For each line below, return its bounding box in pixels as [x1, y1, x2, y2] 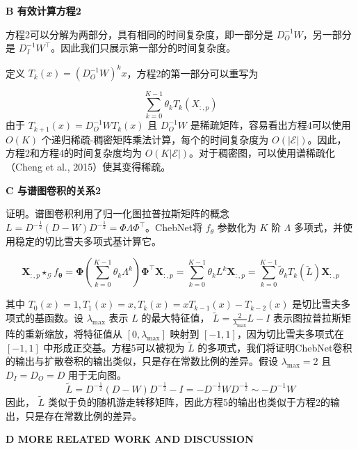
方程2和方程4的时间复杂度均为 [6, 145, 142, 160]
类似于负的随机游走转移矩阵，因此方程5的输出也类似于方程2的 [47, 395, 330, 409]
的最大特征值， [141, 310, 210, 325]
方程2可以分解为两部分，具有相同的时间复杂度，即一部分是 [6, 26, 273, 41]
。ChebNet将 [145, 220, 203, 235]
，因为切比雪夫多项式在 [236, 326, 344, 340]
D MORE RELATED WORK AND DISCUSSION [6, 432, 254, 446]
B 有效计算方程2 [6, 3, 81, 17]
